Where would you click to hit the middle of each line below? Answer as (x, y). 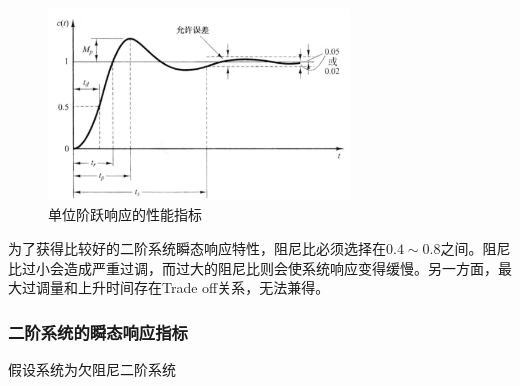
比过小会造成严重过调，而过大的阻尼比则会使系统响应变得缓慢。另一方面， (253, 267)
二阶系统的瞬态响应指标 (98, 331)
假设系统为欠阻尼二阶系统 (92, 368)
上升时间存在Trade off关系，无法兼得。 (203, 287)
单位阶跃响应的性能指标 (125, 214)
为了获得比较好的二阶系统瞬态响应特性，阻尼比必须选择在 (197, 247)
